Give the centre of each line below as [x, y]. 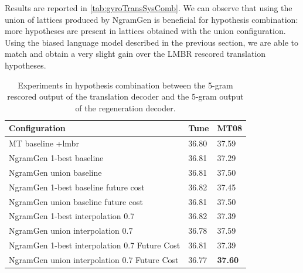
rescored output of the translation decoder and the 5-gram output [125, 96]
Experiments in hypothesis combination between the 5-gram [125, 85]
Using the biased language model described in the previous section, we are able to [151, 42]
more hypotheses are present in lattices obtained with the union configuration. [145, 31]
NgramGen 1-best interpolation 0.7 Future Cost [95, 245]
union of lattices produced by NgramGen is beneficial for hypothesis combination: [151, 19]
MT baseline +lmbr [44, 143]
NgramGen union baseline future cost [76, 201]
